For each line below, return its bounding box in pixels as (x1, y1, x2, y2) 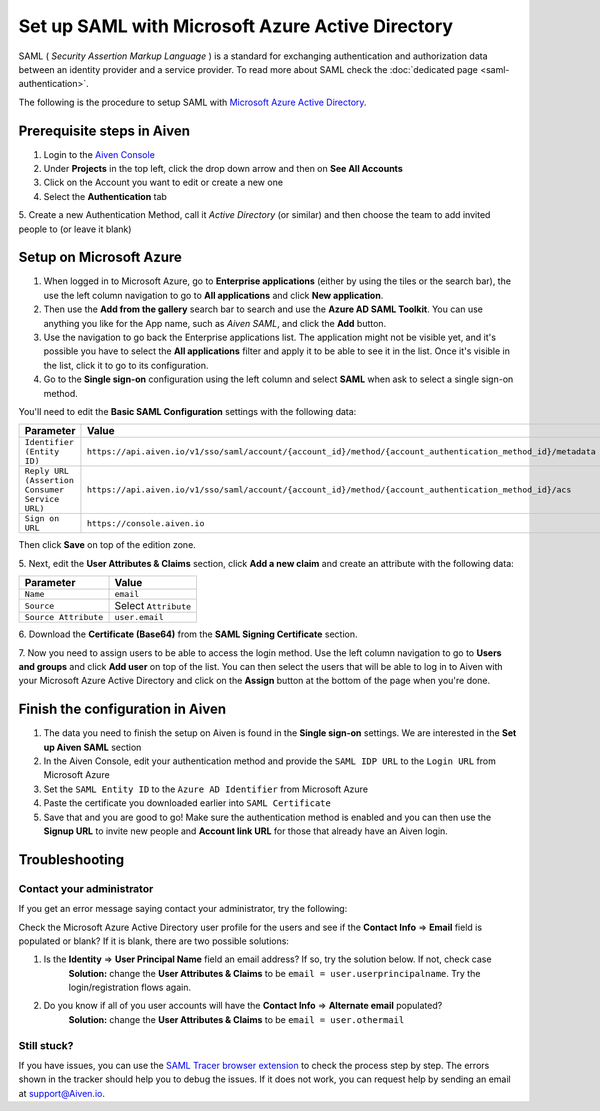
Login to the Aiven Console (43, 148, 155, 160)
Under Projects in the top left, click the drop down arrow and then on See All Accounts (43, 163, 404, 175)
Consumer (24, 485, 65, 495)
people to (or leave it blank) (18, 223, 132, 235)
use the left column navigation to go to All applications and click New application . (43, 289, 384, 301)
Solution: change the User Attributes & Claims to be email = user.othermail (68, 1013, 405, 1025)
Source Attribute (24, 612, 104, 623)
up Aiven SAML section (43, 741, 142, 753)
